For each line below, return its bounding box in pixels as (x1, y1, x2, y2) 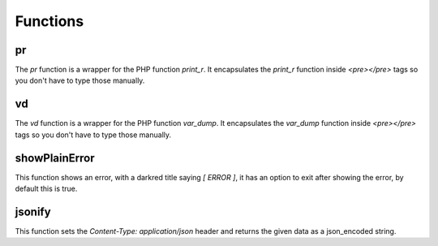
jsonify (15, 205, 52, 218)
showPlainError (15, 151, 95, 165)
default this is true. (15, 183, 78, 194)
